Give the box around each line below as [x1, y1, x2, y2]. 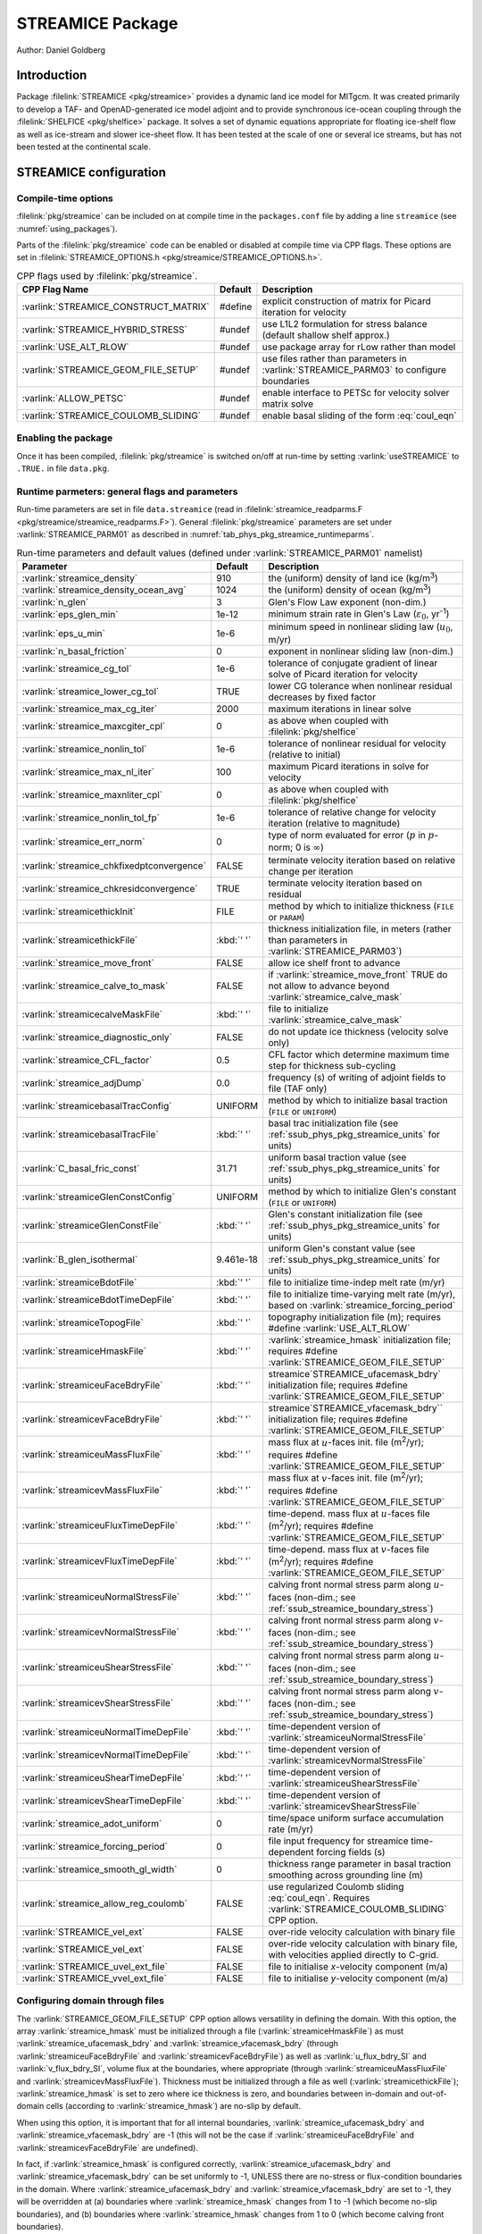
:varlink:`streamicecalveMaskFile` [21, 1008, 163, 1020]
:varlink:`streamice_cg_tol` [21, 662, 132, 675]
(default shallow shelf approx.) [262, 329, 390, 341]
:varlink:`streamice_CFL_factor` [21, 1054, 153, 1067]
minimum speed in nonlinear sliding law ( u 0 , [268, 621, 453, 634]
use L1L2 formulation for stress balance [262, 318, 428, 331]
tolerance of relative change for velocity [268, 805, 436, 818]
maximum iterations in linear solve [268, 702, 411, 715]
